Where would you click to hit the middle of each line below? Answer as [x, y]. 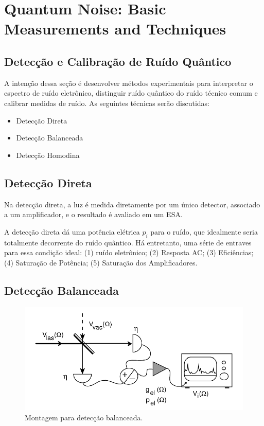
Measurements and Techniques [115, 29]
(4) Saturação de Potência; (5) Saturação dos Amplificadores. [101, 262]
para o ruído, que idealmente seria [204, 231]
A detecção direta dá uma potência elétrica [72, 231]
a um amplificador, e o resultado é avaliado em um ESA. [93, 214]
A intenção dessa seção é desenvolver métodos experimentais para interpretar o [129, 83]
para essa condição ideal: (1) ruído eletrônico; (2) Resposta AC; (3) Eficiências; [129, 252]
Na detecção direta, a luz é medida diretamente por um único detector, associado [132, 204]
